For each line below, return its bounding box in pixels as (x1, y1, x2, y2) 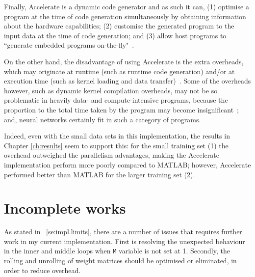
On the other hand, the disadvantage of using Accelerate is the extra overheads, (4, 56, 244, 66)
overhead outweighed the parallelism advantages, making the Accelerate (4, 150, 219, 160)
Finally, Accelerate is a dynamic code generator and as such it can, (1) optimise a (4, 1, 249, 11)
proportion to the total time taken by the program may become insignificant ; (4, 104, 239, 114)
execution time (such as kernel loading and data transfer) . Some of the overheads (4, 76, 251, 86)
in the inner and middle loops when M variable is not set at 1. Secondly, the (4, 246, 230, 256)
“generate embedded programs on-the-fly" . (4, 40, 134, 50)
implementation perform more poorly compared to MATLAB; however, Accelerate (4, 159, 251, 169)
